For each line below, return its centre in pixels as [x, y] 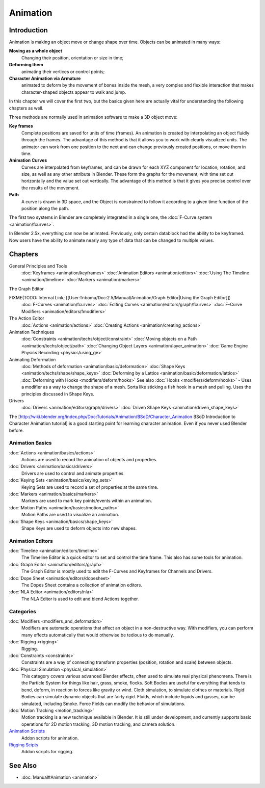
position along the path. [45, 209]
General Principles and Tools [38, 266]
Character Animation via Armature [45, 79]
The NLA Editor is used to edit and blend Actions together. [80, 599]
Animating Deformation [32, 359]
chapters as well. [26, 108]
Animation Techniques [32, 332]
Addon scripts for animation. [50, 738]
